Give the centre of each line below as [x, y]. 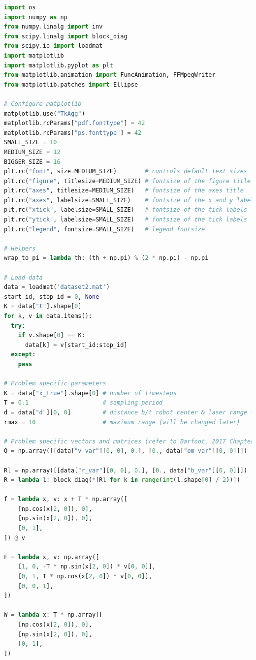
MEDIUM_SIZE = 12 [32, 152]
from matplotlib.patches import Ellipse [71, 84]
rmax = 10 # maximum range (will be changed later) [122, 422]
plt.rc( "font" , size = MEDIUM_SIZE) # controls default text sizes [126, 172]
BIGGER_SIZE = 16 [32, 162]
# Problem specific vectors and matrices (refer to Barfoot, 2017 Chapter [129, 441]
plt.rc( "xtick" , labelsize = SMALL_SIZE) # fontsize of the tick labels [126, 210]
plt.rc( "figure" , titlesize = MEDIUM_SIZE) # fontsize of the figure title [128, 181]
